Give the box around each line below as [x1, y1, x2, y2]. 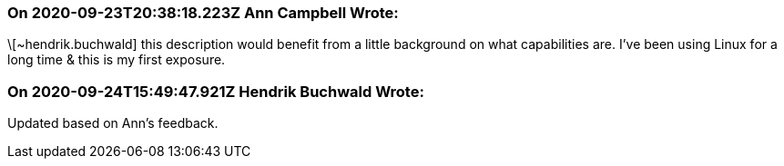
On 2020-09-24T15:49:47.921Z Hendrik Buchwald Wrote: [7, 82, 424, 101]
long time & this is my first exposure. [7, 52, 226, 68]
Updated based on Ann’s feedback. [7, 115, 219, 132]
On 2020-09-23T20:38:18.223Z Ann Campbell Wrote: [7, 4, 399, 22]
